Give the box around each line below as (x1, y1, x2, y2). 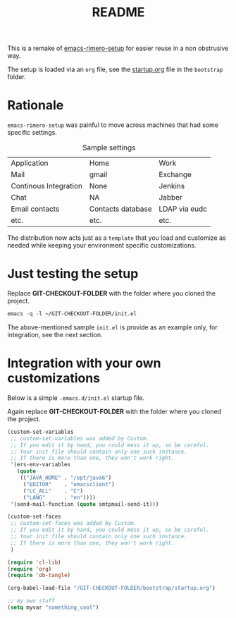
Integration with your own (7, 356, 161, 371)
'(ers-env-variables (10, 461, 71, 468)
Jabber (159, 193, 183, 202)
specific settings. (7, 128, 58, 137)
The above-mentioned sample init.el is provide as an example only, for (7, 322, 218, 332)
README (92, 4, 145, 20)
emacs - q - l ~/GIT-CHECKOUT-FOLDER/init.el (7, 310, 137, 317)
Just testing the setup (7, 266, 139, 282)
